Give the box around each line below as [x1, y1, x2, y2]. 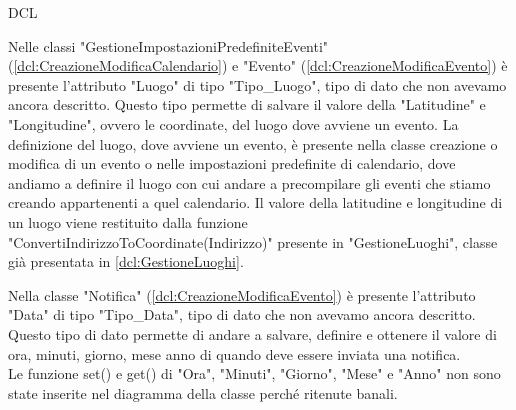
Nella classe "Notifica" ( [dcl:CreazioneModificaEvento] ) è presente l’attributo [8, 284, 476, 305]
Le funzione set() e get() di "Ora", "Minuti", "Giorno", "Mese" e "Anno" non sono [8, 363, 501, 384]
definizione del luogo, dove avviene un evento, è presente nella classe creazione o [8, 133, 498, 154]
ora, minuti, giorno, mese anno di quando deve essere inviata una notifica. [8, 343, 461, 364]
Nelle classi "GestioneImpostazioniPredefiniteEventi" [8, 35, 329, 56]
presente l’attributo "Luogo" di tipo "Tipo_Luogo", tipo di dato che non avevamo [8, 74, 507, 95]
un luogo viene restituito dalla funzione [8, 211, 248, 232]
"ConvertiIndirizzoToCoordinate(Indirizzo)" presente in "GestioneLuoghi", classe [8, 231, 498, 252]
